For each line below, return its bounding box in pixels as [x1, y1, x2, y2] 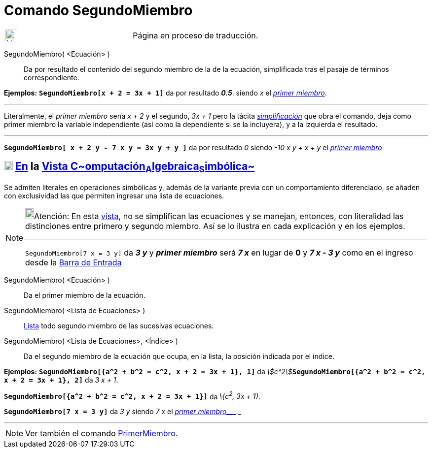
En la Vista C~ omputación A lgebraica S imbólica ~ [15, 160, 255, 175]
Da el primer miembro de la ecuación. [24, 291, 145, 299]
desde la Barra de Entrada [25, 257, 122, 267]
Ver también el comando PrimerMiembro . [25, 428, 178, 439]
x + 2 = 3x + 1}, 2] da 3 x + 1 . [4, 375, 118, 384]
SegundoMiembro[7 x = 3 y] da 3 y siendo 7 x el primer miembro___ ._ [4, 407, 242, 416]
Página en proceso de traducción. [133, 30, 258, 40]
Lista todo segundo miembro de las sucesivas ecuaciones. [24, 321, 214, 330]
